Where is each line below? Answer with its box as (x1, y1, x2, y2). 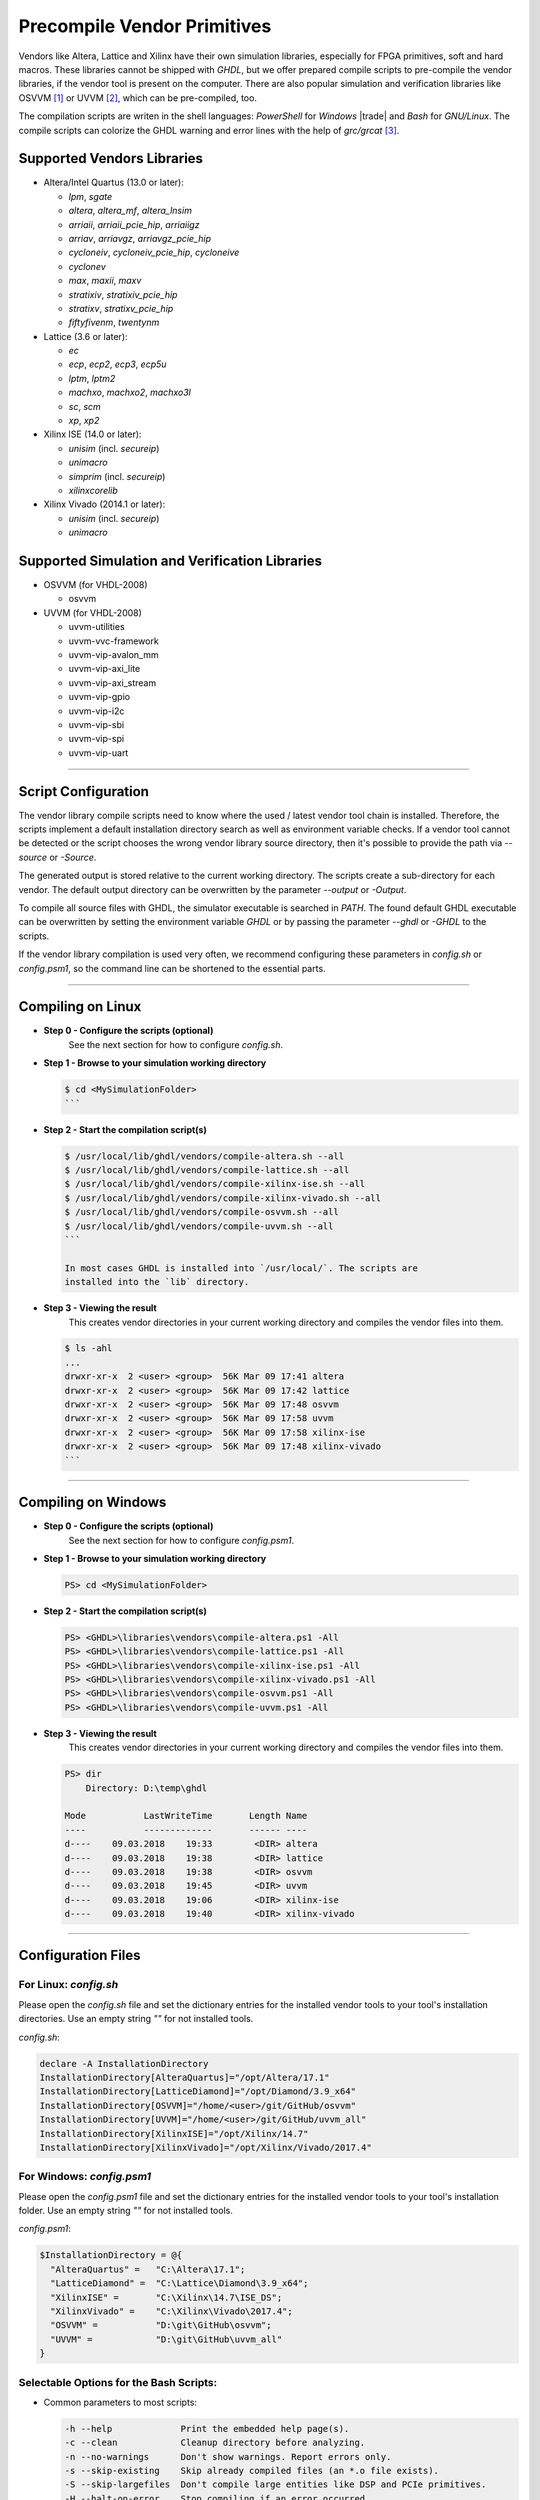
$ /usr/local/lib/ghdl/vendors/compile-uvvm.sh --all (64, 1220, 334, 1232)
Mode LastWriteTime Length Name (64, 1810, 308, 1822)
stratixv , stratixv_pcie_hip (68, 302, 174, 314)
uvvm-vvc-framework (68, 635, 159, 647)
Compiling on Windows (18, 1494, 167, 1511)
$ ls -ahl (64, 1343, 113, 1354)
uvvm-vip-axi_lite (68, 663, 141, 675)
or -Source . (49, 851, 97, 863)
